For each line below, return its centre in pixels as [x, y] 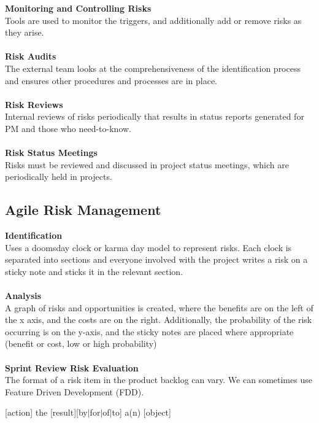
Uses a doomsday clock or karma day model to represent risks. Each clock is [148, 247]
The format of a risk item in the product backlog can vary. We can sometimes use [159, 380]
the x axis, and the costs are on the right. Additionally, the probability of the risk [159, 320]
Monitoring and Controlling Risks [78, 8]
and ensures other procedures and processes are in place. [111, 80]
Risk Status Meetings [51, 153]
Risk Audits [31, 56]
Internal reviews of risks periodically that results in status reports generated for [155, 116]
